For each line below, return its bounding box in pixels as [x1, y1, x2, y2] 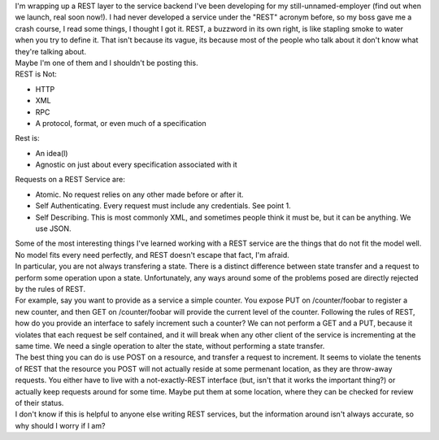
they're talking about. [15, 46, 87, 56]
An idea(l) [35, 148, 68, 158]
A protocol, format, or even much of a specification [35, 118, 206, 128]
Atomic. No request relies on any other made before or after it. [35, 190, 244, 199]
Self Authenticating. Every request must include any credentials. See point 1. [35, 201, 292, 211]
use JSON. [35, 224, 72, 233]
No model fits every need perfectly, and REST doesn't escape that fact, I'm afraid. [15, 250, 290, 259]
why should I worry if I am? [15, 420, 106, 430]
